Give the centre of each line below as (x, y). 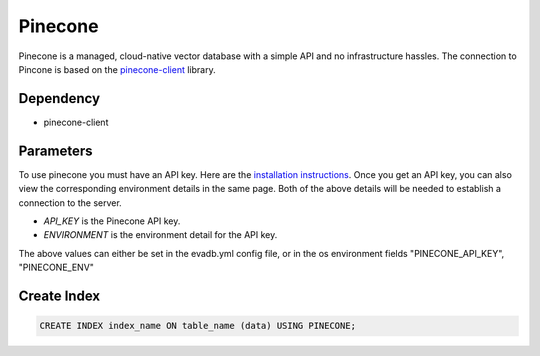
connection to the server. (70, 202)
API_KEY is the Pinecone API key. (112, 221)
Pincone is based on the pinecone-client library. (117, 69)
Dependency (59, 98)
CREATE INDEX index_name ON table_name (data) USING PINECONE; (198, 326)
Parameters (55, 150)
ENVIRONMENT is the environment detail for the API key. (160, 235)
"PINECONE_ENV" (56, 267)
